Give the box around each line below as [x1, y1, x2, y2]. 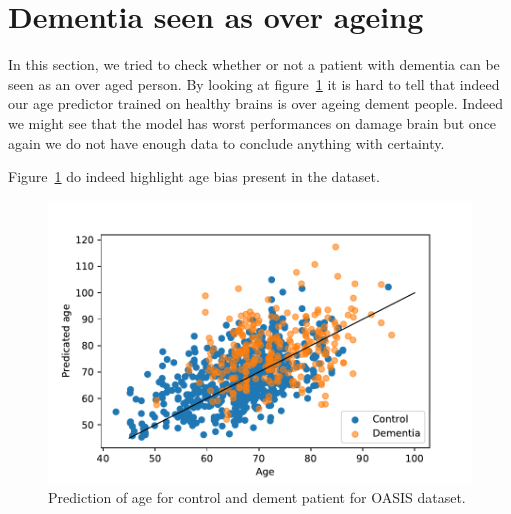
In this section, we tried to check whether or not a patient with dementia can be [8, 54, 500, 75]
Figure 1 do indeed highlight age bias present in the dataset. [8, 166, 380, 187]
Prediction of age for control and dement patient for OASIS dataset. [48, 486, 466, 507]
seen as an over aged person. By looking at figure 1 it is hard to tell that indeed [8, 73, 500, 94]
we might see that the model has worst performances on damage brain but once [8, 112, 497, 133]
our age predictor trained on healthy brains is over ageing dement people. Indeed [8, 93, 504, 114]
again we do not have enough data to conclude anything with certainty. [8, 132, 445, 153]
